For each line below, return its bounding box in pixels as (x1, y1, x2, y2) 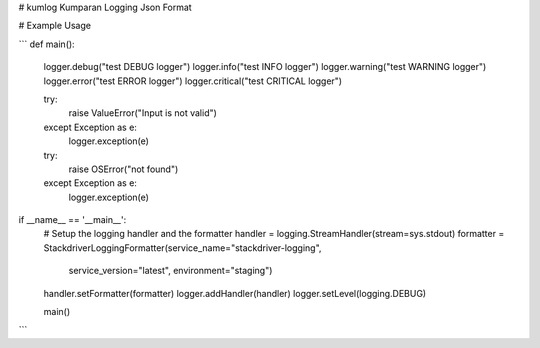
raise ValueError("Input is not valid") (68, 107, 217, 119)
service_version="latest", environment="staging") (68, 265, 273, 277)
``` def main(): (18, 38, 75, 50)
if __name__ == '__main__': (18, 214, 127, 226)
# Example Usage (18, 20, 92, 32)
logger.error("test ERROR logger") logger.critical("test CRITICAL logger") (43, 75, 343, 87)
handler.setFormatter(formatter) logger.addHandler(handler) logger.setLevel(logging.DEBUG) (43, 287, 427, 299)
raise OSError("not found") (68, 163, 179, 175)
